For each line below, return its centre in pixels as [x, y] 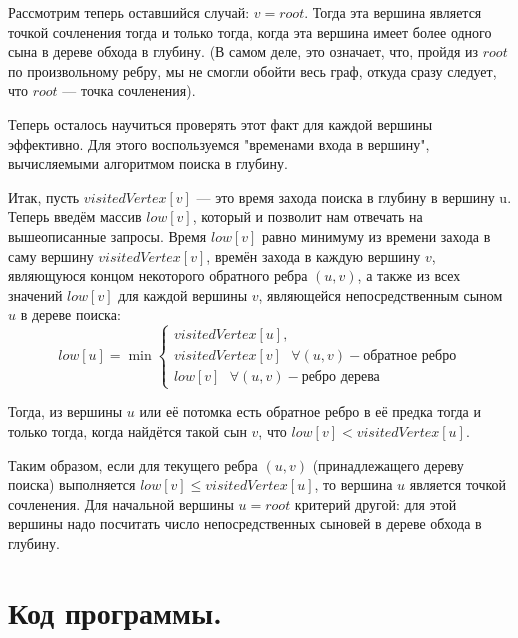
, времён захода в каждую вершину [313, 255]
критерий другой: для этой [375, 503]
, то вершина [353, 484]
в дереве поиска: [70, 314]
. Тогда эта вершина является [393, 12]
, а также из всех [409, 275]
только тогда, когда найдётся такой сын [127, 431]
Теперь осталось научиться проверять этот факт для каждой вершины [220, 123]
